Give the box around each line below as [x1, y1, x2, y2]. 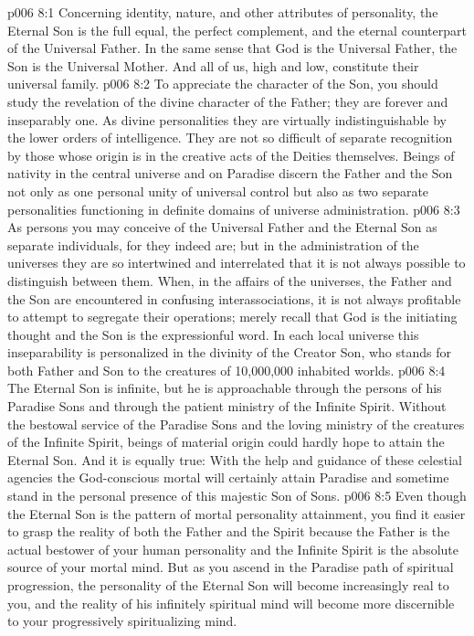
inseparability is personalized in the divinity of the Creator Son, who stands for [7, 343, 451, 362]
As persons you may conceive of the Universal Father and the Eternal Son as [7, 217, 437, 237]
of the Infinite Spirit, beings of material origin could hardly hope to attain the [7, 432, 445, 451]
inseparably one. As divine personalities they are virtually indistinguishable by [7, 110, 447, 129]
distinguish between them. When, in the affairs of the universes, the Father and [7, 270, 452, 290]
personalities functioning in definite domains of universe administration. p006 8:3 [7, 199, 460, 218]
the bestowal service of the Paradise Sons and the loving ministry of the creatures [7, 414, 465, 433]
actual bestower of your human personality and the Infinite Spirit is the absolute [7, 539, 459, 558]
